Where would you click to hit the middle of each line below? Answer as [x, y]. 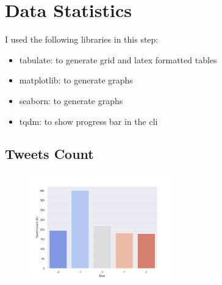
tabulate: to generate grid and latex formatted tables [118, 59]
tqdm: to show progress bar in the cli [88, 121]
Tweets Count [49, 154]
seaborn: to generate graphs [71, 100]
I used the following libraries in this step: [82, 39]
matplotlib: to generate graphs [76, 80]
